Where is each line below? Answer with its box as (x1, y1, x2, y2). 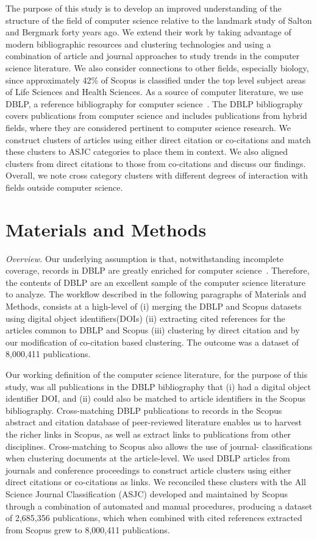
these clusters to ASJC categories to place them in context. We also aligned (5, 145, 288, 158)
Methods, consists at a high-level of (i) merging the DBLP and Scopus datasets (5, 300, 302, 312)
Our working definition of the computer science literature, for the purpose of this (5, 368, 308, 380)
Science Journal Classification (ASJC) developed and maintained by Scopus (5, 487, 288, 500)
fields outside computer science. (5, 180, 123, 193)
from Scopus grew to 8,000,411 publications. (5, 523, 170, 536)
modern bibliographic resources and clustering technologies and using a (5, 37, 271, 50)
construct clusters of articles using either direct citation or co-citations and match (5, 133, 311, 146)
